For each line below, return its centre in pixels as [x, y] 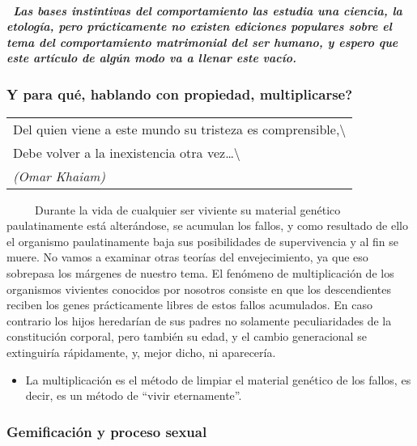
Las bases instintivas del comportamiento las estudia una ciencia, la [208, 10]
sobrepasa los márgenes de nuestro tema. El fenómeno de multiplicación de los [200, 273]
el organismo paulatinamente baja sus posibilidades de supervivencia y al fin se [203, 241]
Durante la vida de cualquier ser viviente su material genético [187, 209]
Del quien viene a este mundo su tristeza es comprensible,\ [180, 129]
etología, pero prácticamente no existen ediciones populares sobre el [199, 26]
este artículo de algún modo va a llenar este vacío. [152, 58]
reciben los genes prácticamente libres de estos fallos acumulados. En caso [189, 305]
